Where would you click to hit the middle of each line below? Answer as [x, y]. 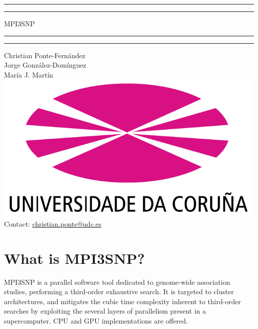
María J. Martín [29, 74]
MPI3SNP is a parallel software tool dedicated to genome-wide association [117, 282]
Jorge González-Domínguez [45, 65]
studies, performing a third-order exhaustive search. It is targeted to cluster [119, 291]
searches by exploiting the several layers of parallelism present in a [105, 311]
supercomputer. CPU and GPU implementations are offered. [96, 321]
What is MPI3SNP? [74, 258]
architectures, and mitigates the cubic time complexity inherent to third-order [123, 301]
